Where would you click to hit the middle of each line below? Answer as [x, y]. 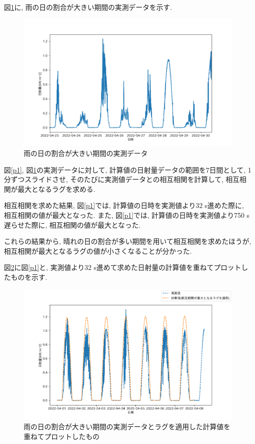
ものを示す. [29, 277]
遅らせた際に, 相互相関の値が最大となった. [72, 224]
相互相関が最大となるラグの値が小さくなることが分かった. [98, 251]
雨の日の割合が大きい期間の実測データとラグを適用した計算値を [127, 426]
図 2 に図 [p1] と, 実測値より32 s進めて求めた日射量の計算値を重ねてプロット [123, 267]
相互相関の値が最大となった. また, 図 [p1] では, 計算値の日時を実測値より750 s [127, 215]
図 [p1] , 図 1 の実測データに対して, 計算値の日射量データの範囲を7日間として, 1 [128, 169]
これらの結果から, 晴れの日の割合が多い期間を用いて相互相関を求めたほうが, [128, 241]
